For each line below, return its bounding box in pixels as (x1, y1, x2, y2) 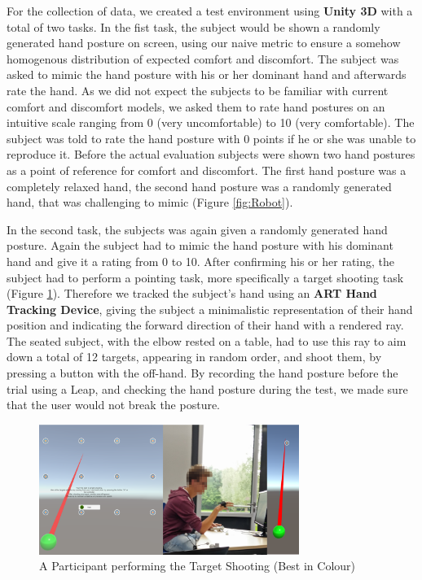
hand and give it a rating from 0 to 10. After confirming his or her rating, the (7, 252, 394, 269)
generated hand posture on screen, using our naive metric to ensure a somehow (7, 34, 401, 51)
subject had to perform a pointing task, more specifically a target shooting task (7, 268, 404, 286)
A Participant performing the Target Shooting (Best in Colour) (39, 557, 356, 574)
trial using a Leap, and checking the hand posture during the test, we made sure (7, 380, 408, 397)
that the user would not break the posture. (7, 396, 221, 413)
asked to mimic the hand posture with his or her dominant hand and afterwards (7, 66, 407, 83)
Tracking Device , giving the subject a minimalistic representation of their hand (7, 300, 413, 317)
